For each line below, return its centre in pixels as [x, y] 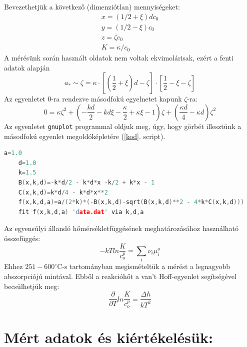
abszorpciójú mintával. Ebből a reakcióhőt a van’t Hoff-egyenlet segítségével [120, 276]
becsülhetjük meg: [32, 286]
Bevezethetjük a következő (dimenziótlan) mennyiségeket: [92, 6]
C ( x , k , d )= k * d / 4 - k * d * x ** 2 [63, 192]
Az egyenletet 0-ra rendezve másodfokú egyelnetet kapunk [93, 99]
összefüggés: [22, 238]
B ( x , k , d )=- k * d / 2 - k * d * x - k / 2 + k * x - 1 [86, 182]
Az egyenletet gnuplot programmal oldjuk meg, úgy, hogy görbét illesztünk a [123, 126]
